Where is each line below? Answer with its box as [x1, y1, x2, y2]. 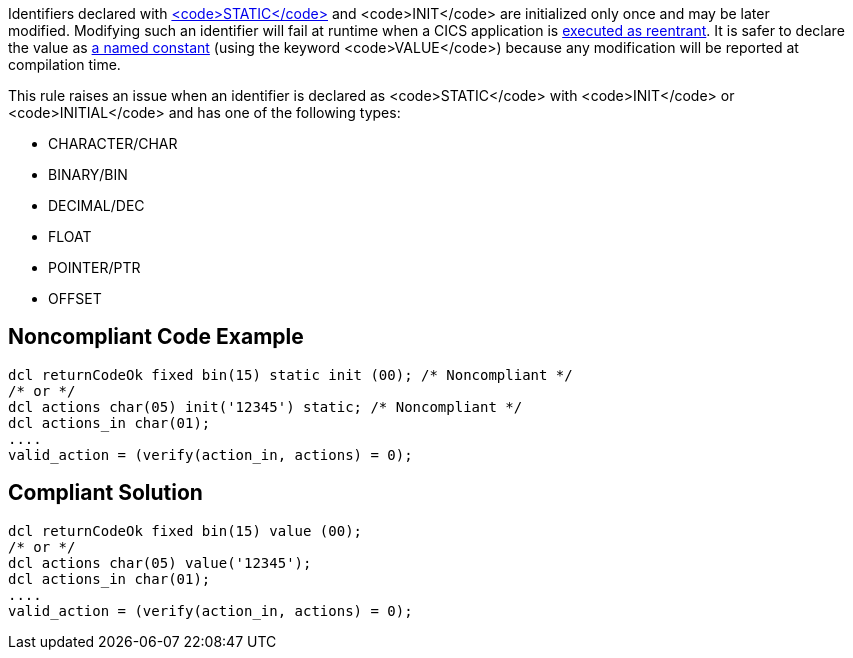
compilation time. [8, 56, 121, 73]
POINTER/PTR [48, 259, 141, 276]
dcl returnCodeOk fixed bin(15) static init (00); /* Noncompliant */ [8, 366, 573, 383]
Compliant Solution [8, 480, 203, 506]
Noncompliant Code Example [8, 324, 304, 350]
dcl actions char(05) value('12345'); [8, 554, 312, 571]
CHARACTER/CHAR [48, 135, 178, 152]
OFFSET [48, 290, 102, 307]
